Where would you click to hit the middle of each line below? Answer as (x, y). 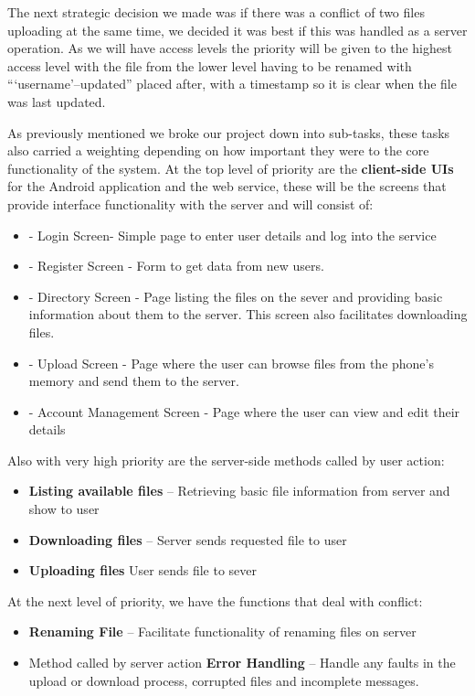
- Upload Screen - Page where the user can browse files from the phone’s (231, 363)
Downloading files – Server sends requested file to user (188, 539)
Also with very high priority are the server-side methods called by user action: (226, 460)
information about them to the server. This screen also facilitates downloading (248, 314)
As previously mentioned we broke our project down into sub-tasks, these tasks (229, 132)
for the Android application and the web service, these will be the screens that (227, 186)
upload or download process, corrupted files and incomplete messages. (224, 680)
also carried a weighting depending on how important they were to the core (218, 150)
